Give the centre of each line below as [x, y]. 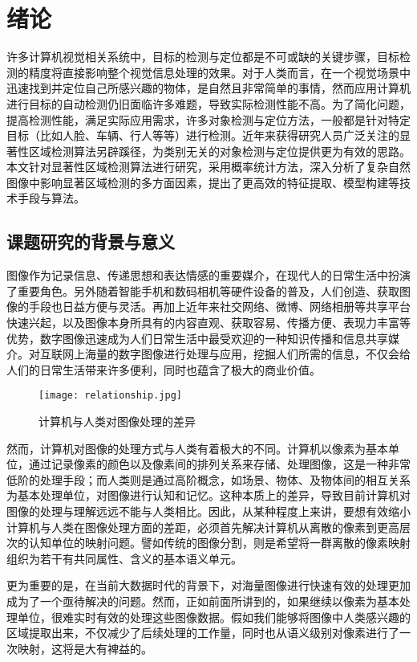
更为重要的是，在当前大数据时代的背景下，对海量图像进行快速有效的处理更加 [208, 585]
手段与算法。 [51, 198]
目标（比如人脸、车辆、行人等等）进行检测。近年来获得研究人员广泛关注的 [203, 135]
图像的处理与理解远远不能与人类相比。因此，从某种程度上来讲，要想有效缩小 [208, 511]
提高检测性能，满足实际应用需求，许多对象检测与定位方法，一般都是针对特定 [208, 119]
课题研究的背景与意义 [91, 241]
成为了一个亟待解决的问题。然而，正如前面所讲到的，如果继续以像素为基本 [203, 601]
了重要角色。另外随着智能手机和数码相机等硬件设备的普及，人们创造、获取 [203, 290]
